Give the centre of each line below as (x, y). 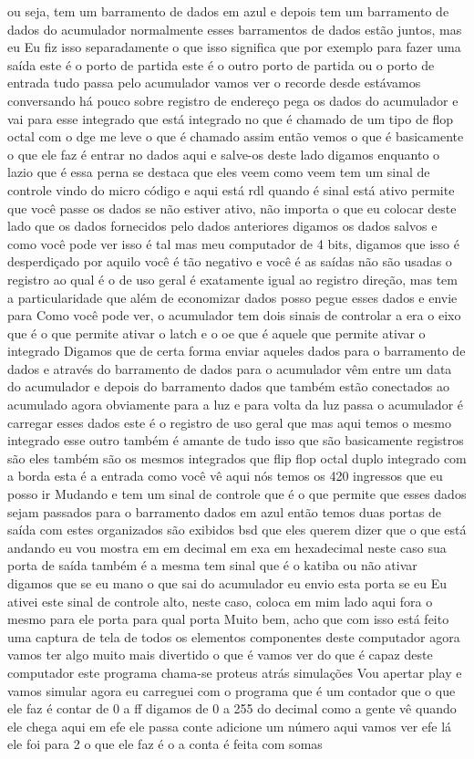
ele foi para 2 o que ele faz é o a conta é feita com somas (165, 744)
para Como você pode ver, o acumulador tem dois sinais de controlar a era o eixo (234, 315)
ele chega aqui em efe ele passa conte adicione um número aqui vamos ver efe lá (230, 726)
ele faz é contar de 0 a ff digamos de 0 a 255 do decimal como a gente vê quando (232, 708)
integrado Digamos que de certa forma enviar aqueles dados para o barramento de (237, 351)
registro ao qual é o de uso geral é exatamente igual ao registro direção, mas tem (232, 279)
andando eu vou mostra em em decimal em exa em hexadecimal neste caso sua (227, 547)
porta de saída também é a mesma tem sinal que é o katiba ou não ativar (212, 565)
